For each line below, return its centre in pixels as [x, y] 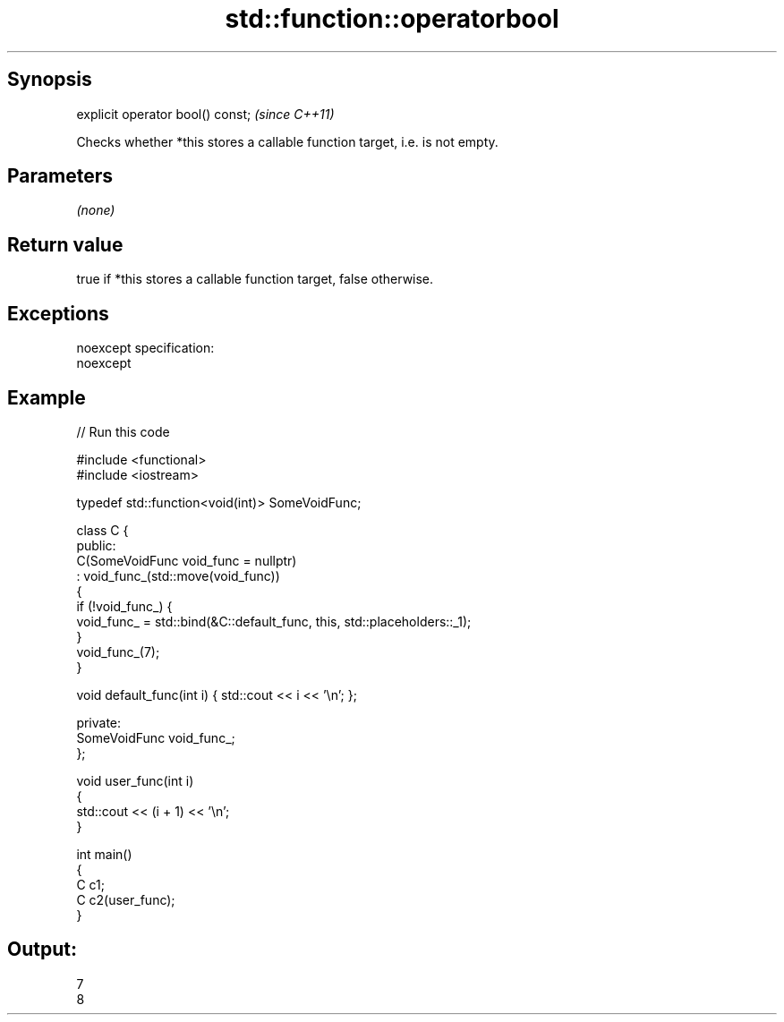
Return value [65, 244]
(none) [96, 210]
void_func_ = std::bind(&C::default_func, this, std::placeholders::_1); [274, 621]
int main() [104, 854]
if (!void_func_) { [124, 606]
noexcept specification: [145, 348]
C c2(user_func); [126, 899]
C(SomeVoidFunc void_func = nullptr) [187, 560]
